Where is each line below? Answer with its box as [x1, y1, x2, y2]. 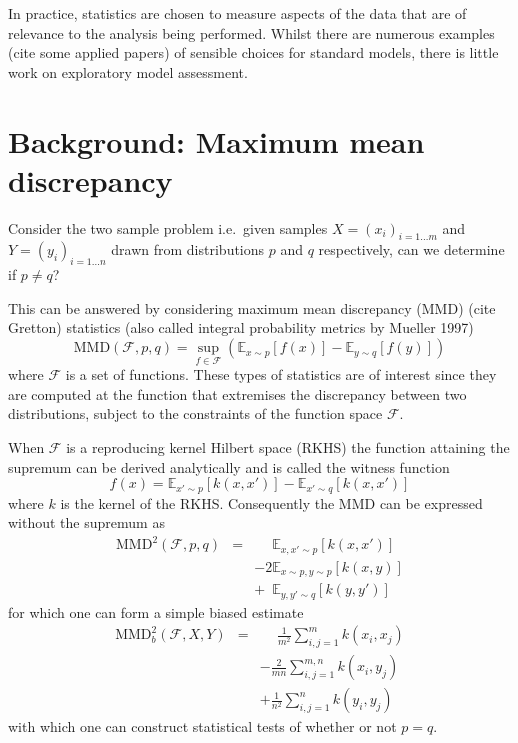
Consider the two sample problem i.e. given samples [8, 217, 328, 238]
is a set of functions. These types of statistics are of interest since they [65, 364, 497, 385]
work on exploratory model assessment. [8, 61, 248, 82]
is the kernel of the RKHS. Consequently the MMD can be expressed [60, 492, 483, 513]
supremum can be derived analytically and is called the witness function [8, 456, 450, 477]
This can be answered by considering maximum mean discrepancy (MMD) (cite [8, 297, 496, 318]
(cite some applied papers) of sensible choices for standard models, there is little [8, 42, 499, 63]
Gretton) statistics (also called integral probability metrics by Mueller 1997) [8, 317, 474, 338]
